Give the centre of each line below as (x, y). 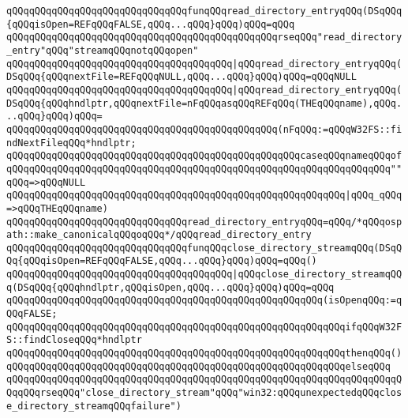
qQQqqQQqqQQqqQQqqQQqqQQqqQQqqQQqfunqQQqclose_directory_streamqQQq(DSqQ (204, 248)
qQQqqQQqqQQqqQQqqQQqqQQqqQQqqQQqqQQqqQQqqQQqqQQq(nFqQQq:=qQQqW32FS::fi (204, 129)
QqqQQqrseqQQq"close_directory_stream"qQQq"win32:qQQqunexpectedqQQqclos (204, 393)
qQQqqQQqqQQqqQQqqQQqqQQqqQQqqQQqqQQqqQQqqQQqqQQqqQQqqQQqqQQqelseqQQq (198, 366)
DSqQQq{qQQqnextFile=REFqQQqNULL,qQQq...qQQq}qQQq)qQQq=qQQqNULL (182, 77)
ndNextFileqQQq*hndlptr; (71, 143)
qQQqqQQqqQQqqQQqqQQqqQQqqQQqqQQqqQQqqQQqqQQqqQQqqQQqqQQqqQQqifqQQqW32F (204, 327)
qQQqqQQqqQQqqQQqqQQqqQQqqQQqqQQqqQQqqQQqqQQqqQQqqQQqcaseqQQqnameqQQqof (204, 156)
